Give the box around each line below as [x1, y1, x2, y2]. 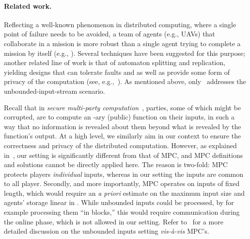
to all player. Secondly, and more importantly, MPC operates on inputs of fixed [4, 178, 240, 188]
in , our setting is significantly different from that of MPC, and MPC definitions [4, 150, 243, 160]
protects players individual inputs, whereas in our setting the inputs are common [4, 169, 244, 179]
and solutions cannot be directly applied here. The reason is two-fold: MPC [4, 159, 228, 170]
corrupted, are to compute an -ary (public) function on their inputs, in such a [4, 112, 235, 122]
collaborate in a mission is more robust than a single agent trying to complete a [4, 38, 241, 48]
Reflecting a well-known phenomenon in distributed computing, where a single [4, 19, 236, 29]
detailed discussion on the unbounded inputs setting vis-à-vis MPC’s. [4, 226, 209, 236]
